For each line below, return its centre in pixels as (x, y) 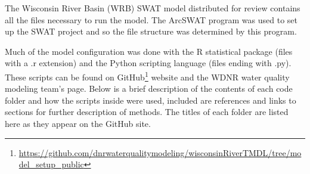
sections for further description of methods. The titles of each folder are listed (147, 112)
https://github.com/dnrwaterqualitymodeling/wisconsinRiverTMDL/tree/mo (160, 152)
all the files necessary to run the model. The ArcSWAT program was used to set (151, 19)
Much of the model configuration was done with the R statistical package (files (149, 51)
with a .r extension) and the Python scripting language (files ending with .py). (148, 63)
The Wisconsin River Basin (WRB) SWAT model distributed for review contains (153, 8)
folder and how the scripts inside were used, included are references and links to (151, 100)
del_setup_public (51, 164)
